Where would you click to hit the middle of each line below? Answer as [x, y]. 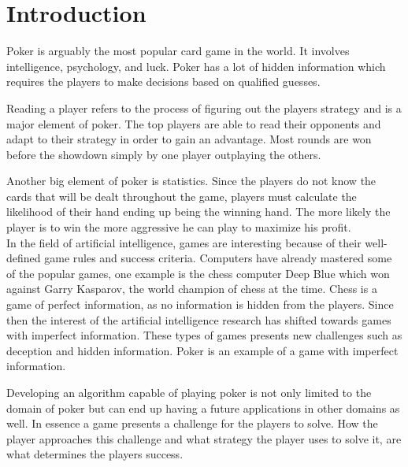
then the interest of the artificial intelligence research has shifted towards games [199, 319]
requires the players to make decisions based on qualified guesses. [163, 82]
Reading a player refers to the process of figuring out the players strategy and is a [204, 107]
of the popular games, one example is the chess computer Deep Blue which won [198, 273]
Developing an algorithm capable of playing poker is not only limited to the [189, 392]
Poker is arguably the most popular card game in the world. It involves [178, 51]
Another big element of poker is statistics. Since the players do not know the [191, 181]
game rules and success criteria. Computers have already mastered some [218, 258]
